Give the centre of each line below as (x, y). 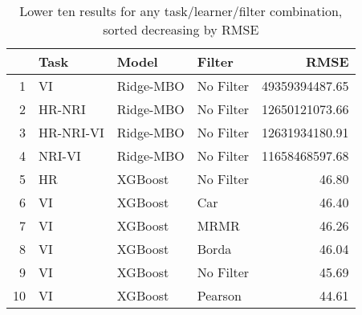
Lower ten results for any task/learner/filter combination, (181, 11)
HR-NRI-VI (71, 132)
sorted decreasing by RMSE (181, 29)
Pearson (219, 295)
